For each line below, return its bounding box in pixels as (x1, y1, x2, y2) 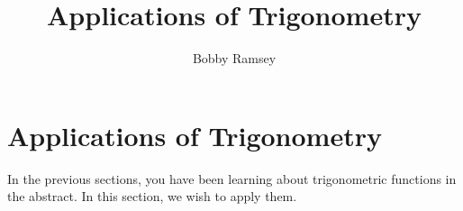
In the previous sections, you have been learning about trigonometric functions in (7, 169, 457, 188)
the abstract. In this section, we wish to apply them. (7, 187, 297, 206)
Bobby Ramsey (192, 49, 277, 68)
